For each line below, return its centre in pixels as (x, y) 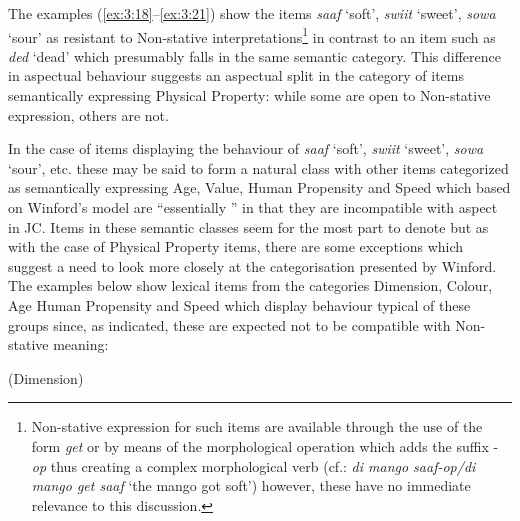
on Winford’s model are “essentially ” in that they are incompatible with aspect (253, 207)
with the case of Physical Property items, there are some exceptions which (236, 246)
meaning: (81, 344)
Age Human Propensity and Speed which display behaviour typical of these (239, 304)
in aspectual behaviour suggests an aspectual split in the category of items (236, 75)
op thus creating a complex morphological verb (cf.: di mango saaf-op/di (253, 465)
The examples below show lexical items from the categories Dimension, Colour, (250, 285)
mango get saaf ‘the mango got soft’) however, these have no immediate (251, 485)
